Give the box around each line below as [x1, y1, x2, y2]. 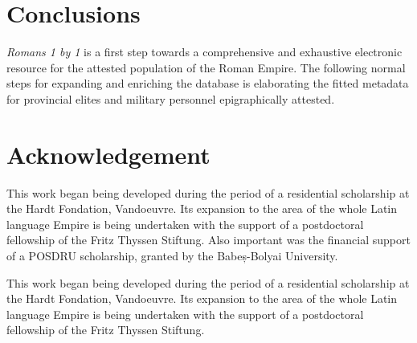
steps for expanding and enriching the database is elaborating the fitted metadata [6, 75, 409, 92]
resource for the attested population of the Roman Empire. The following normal [6, 59, 406, 76]
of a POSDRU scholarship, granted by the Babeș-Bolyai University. [6, 247, 338, 263]
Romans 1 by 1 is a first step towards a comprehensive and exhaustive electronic [6, 43, 403, 60]
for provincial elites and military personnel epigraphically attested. [6, 90, 335, 107]
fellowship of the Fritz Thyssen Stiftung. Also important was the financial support [6, 231, 411, 248]
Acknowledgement [6, 137, 211, 170]
